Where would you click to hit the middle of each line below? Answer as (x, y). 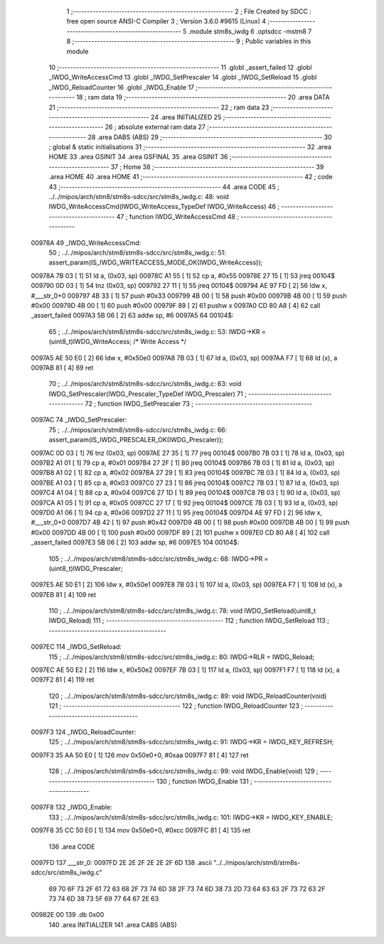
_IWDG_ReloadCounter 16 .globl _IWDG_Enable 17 (122, 87)
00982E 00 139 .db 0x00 (68, 915)
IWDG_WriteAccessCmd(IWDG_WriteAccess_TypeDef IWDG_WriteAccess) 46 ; (164, 207)
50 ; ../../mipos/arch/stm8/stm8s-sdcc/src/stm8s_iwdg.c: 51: (138, 252)
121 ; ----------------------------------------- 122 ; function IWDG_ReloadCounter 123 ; (176, 706)
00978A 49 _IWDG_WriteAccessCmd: (86, 242)
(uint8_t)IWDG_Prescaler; (86, 568)
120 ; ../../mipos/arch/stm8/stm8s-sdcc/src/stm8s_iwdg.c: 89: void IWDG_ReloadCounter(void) (188, 696)
